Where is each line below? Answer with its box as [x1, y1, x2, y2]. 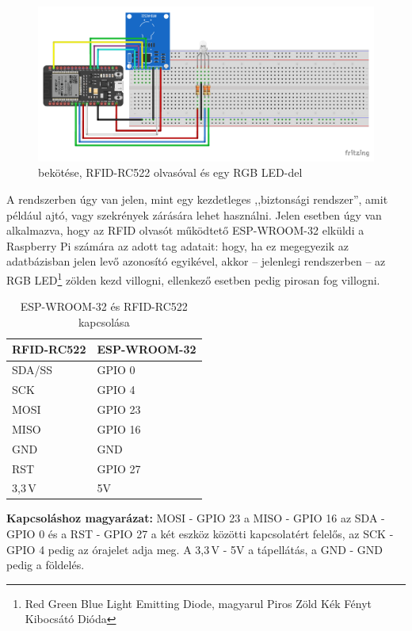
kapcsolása [78, 313, 130, 330]
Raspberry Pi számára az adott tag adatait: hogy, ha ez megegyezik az [6, 237, 349, 254]
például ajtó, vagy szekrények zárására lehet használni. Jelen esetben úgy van [6, 206, 382, 223]
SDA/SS [12, 361, 53, 378]
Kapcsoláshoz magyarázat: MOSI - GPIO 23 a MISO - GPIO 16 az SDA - [6, 510, 385, 526]
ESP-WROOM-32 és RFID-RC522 [20, 298, 188, 315]
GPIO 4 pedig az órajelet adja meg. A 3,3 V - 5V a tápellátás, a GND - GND [6, 541, 383, 557]
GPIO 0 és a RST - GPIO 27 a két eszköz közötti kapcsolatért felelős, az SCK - [6, 526, 394, 542]
